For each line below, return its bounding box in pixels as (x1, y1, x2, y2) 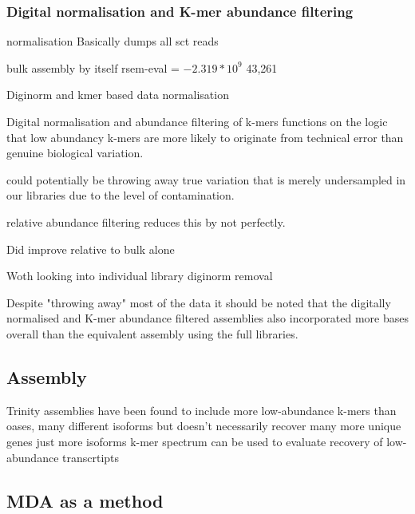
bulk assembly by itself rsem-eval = (6, 59, 180, 76)
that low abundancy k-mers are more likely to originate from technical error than (6, 128, 404, 145)
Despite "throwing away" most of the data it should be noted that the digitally (6, 294, 391, 310)
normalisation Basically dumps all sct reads (6, 33, 219, 49)
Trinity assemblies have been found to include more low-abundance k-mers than (6, 401, 397, 418)
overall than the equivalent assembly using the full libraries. (6, 325, 298, 342)
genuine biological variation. (6, 144, 144, 161)
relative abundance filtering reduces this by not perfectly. (6, 213, 286, 230)
